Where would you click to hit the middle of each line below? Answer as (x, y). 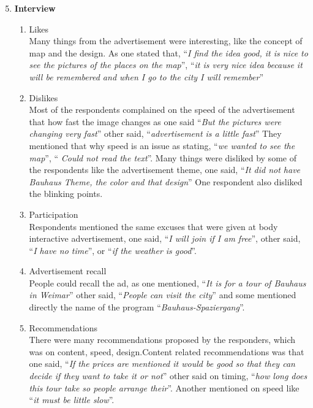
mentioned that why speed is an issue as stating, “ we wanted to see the (162, 145)
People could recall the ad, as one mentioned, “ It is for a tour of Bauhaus (168, 283)
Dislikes (43, 97)
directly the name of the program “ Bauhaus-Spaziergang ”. (137, 307)
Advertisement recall (68, 271)
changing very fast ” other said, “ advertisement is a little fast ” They (155, 133)
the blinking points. (66, 194)
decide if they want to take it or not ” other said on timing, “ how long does (168, 376)
